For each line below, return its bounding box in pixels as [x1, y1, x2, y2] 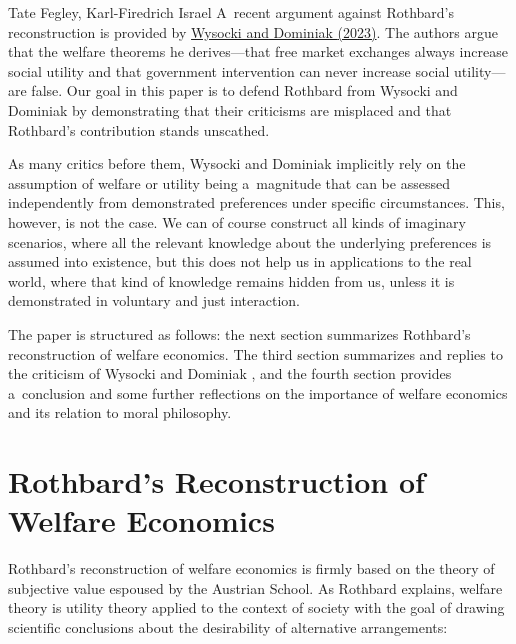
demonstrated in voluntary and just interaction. [8, 290, 300, 311]
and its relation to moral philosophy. [8, 402, 232, 423]
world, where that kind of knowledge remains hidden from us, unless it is [8, 270, 455, 291]
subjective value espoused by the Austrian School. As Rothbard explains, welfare [8, 577, 503, 598]
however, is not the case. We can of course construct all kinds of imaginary [8, 211, 466, 232]
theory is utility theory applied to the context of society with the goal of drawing [8, 597, 505, 618]
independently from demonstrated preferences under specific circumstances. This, [8, 192, 505, 213]
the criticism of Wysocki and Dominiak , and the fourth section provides [8, 363, 452, 384]
